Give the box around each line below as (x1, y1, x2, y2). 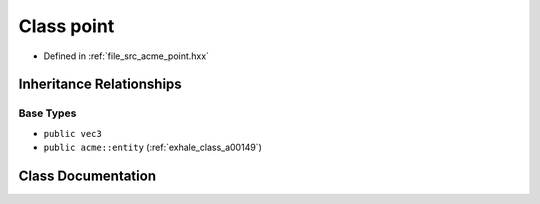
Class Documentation (18, 167, 157, 184)
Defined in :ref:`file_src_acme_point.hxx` (43, 50, 210, 62)
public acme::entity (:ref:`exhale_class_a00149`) (43, 141, 262, 154)
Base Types (18, 106, 77, 120)
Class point (18, 15, 115, 37)
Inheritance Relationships (18, 76, 182, 93)
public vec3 (43, 128, 102, 139)
